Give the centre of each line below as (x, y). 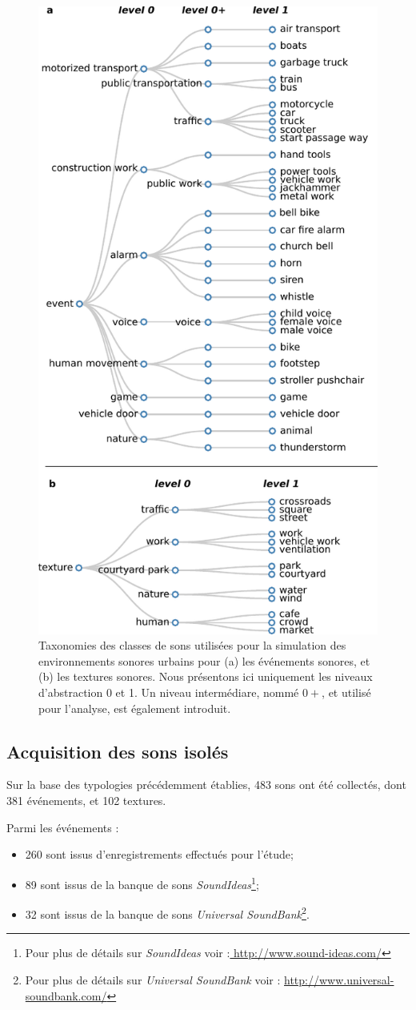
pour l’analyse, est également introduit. (135, 708)
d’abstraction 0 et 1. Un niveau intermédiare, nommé (169, 692)
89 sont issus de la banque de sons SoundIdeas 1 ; (142, 883)
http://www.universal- (339, 979)
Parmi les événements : (63, 827)
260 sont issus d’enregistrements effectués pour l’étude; (159, 854)
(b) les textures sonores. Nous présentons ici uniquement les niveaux (206, 676)
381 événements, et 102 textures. (86, 801)
